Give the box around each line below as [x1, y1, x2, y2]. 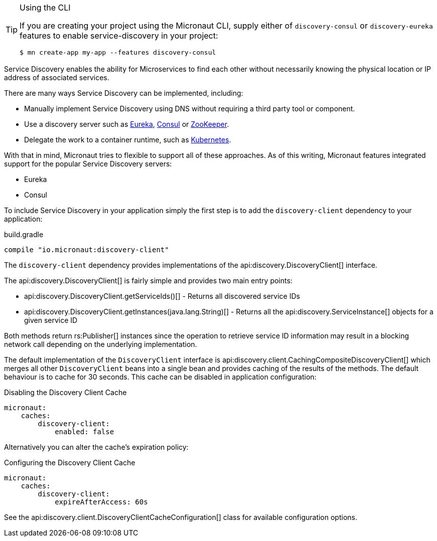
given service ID [24, 316, 78, 324]
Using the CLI [20, 3, 71, 13]
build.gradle [4, 230, 44, 239]
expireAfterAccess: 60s [55, 498, 148, 506]
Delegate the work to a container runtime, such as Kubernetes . [24, 135, 231, 144]
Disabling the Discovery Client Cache [4, 388, 127, 397]
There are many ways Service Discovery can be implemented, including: [4, 89, 243, 97]
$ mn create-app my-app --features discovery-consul [20, 49, 216, 56]
